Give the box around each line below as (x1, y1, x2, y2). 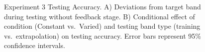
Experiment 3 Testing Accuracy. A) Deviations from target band (4, 1, 201, 11)
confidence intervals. (4, 40, 66, 51)
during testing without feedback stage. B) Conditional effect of (4, 11, 195, 21)
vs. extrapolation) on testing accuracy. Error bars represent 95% (4, 30, 201, 41)
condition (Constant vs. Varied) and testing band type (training (4, 21, 201, 31)
